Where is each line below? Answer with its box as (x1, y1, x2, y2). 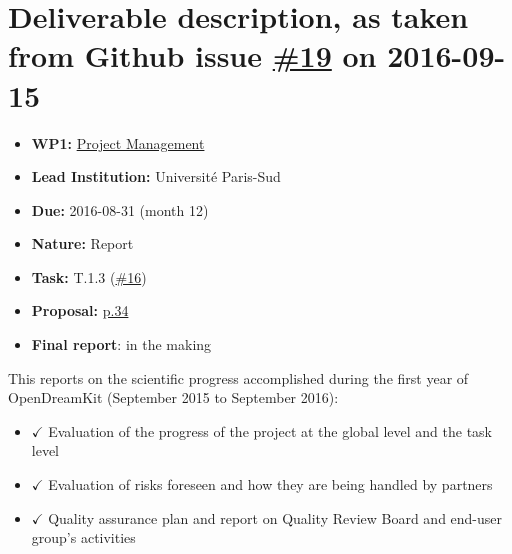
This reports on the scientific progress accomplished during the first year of (8, 367, 469, 388)
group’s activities (31, 527, 136, 548)
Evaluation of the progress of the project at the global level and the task (48, 420, 493, 441)
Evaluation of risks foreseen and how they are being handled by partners (48, 474, 493, 495)
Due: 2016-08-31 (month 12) (31, 199, 209, 220)
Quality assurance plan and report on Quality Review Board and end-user (48, 507, 503, 528)
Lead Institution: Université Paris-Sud (31, 166, 281, 187)
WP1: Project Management (31, 132, 205, 153)
